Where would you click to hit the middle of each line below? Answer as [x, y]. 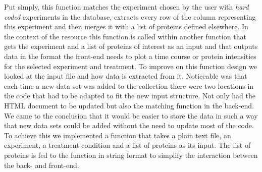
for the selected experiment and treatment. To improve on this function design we [130, 66]
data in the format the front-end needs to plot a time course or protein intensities [130, 56]
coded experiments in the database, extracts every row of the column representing [130, 16]
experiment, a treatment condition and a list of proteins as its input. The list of [127, 145]
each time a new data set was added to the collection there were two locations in [129, 85]
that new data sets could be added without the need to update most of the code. [129, 125]
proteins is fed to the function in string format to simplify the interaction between [131, 155]
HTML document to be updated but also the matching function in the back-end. [129, 105]
